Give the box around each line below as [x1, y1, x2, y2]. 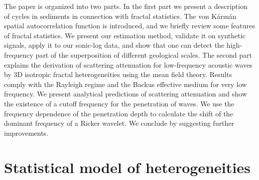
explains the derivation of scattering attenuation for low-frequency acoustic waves [4, 59, 253, 70]
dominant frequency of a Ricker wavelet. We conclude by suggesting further [4, 118, 235, 128]
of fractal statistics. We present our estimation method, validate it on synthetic [4, 30, 246, 40]
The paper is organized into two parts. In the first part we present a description [4, 1, 248, 11]
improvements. [4, 127, 48, 138]
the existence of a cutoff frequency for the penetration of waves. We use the [4, 98, 234, 108]
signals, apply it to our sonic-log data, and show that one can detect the [4, 40, 225, 50]
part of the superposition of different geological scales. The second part [35, 49, 252, 60]
